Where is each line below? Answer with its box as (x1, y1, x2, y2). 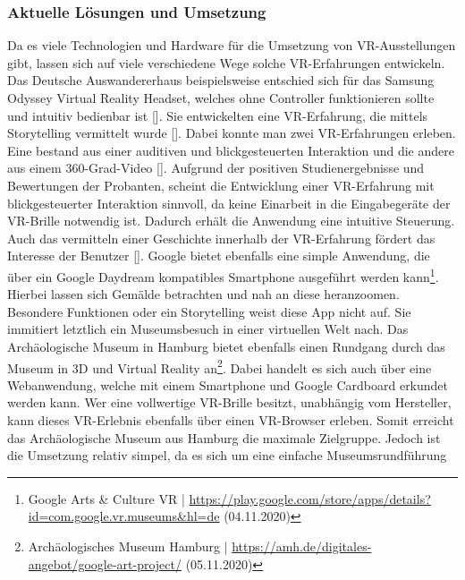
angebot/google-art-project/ (28, 554, 182, 573)
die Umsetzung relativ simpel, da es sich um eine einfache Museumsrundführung (7, 446, 447, 465)
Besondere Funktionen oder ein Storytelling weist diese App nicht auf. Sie (7, 302, 411, 320)
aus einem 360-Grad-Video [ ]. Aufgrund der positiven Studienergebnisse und (7, 158, 425, 177)
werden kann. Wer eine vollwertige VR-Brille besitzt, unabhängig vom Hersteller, (7, 393, 452, 412)
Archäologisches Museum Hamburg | (28, 536, 228, 555)
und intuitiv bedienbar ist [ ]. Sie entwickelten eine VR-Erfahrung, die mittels (7, 106, 428, 124)
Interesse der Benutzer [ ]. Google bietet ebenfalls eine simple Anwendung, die (7, 246, 430, 265)
